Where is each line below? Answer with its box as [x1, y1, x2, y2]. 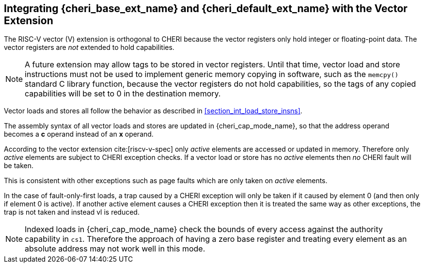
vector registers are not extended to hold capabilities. [4, 43, 174, 52]
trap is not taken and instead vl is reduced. [4, 208, 140, 217]
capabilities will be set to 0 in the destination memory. [25, 89, 221, 99]
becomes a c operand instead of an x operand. [4, 130, 154, 139]
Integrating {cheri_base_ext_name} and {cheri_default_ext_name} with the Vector [4, 2, 408, 15]
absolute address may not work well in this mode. [25, 244, 205, 254]
